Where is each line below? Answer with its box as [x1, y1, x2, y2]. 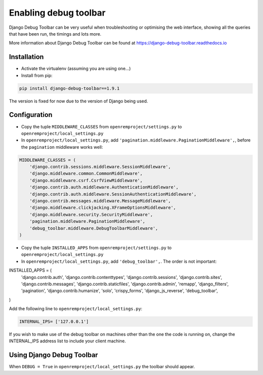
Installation [9, 53, 44, 61]
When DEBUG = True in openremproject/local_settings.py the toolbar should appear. [9, 364, 195, 370]
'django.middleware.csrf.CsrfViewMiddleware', [29, 178, 143, 183]
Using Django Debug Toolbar [9, 351, 98, 359]
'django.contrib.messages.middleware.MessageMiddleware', [29, 198, 171, 203]
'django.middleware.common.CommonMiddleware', [29, 171, 143, 177]
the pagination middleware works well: [21, 144, 103, 150]
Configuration [9, 111, 53, 119]
